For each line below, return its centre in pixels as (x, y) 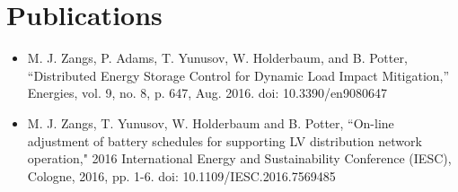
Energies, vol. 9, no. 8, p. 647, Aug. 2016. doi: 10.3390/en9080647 (207, 93)
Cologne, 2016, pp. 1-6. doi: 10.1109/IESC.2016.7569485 (181, 175)
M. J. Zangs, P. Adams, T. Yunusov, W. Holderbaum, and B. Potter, (217, 58)
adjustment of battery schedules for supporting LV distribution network (225, 140)
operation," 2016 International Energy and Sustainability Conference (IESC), (239, 158)
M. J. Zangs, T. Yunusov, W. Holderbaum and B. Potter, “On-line (211, 122)
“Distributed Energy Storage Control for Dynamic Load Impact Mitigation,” (238, 75)
